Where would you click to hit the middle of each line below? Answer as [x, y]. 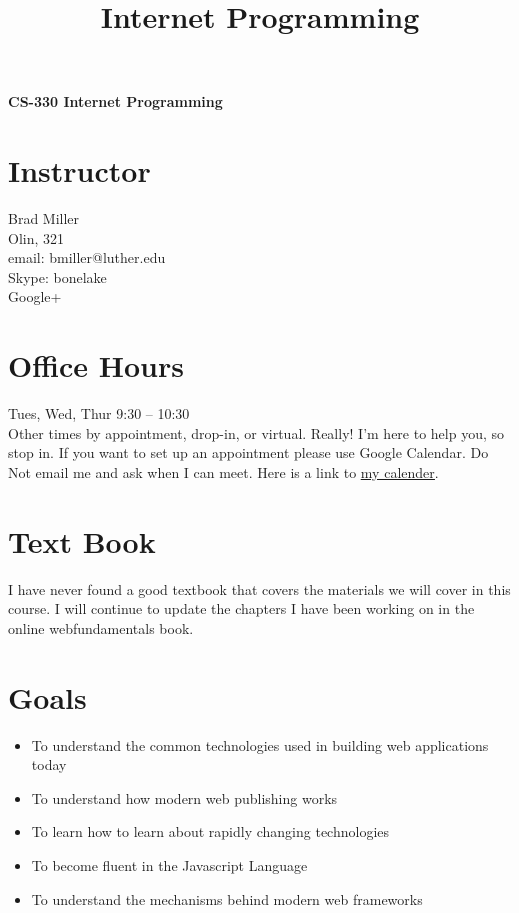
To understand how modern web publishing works [184, 797]
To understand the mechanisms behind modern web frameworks [227, 898]
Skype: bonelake [57, 276]
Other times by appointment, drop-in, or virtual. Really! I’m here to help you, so [256, 432]
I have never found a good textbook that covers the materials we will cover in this [259, 588]
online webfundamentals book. [101, 627]
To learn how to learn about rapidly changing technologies [210, 831]
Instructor [79, 170]
